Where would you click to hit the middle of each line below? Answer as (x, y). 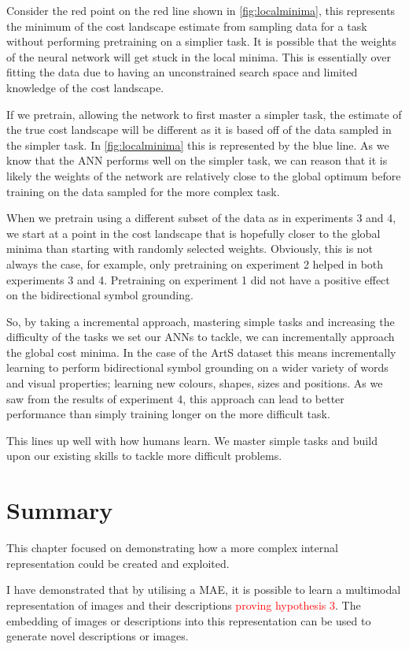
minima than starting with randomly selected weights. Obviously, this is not (190, 248)
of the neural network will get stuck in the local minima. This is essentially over (199, 56)
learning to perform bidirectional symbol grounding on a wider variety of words (197, 367)
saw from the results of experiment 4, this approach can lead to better (175, 398)
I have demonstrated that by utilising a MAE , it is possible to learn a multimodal (204, 590)
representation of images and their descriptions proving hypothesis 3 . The (184, 604)
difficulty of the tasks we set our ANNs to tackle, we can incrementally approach (201, 337)
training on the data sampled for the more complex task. (143, 191)
